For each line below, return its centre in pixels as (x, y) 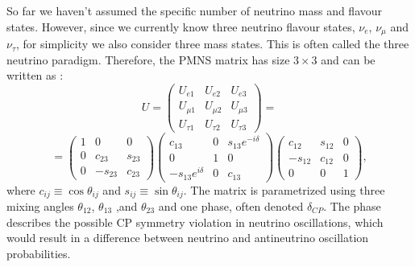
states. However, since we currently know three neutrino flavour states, (181, 26)
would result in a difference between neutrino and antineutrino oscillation (188, 238)
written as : (35, 75)
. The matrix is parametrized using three (284, 189)
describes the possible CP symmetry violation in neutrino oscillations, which (195, 222)
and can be (348, 59)
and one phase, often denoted (231, 206)
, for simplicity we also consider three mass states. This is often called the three (212, 44)
